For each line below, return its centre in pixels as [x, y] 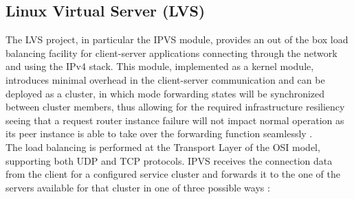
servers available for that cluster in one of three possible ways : [138, 187]
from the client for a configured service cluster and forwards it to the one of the [173, 174]
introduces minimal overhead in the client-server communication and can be [165, 79]
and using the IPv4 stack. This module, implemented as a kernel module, [160, 66]
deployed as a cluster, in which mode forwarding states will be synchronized [165, 93]
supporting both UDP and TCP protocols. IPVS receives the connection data [169, 160]
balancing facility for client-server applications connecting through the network [172, 52]
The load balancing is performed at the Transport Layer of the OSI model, [163, 147]
